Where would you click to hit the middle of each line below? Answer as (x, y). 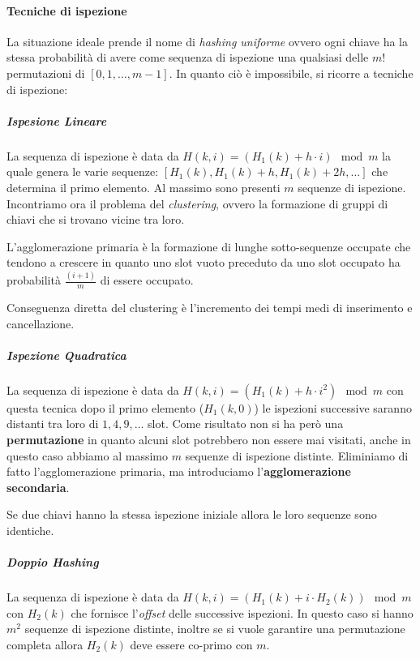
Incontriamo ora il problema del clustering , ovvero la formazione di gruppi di (197, 203)
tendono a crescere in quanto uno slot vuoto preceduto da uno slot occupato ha (204, 262)
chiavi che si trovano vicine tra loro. (96, 219)
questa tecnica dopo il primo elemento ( (105, 407)
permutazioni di (46, 73)
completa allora (45, 644)
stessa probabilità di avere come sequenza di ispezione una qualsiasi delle (188, 57)
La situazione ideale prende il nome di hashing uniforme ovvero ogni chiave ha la (207, 41)
